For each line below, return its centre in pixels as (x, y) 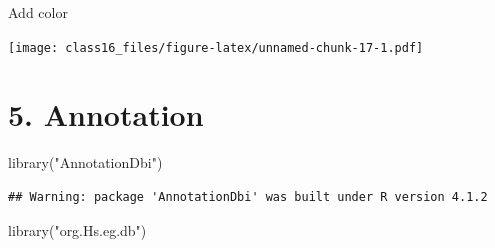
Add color (38, 12)
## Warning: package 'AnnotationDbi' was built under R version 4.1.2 (248, 196)
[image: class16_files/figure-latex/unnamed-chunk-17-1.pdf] (216, 47)
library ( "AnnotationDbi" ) (85, 162)
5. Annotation (106, 114)
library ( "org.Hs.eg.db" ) (77, 229)
